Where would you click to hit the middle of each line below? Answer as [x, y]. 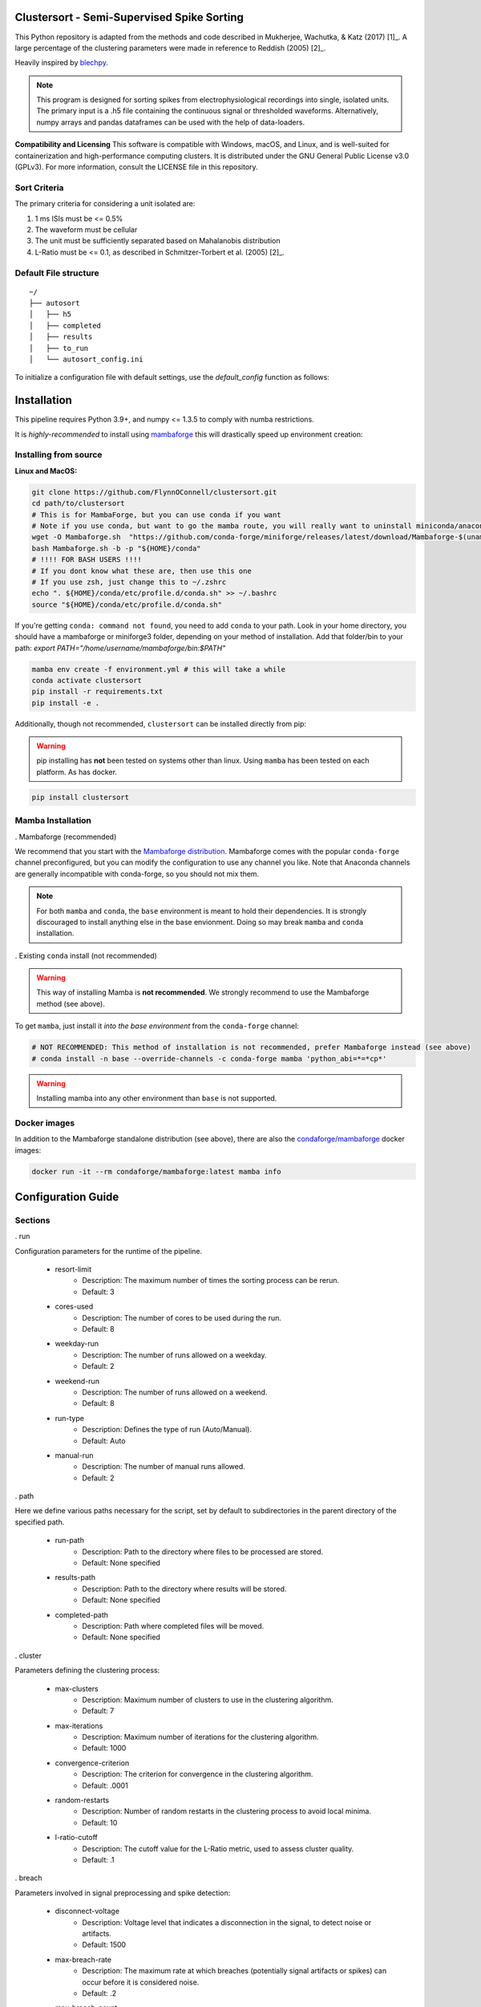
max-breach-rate [83, 1960]
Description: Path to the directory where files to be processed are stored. [203, 1551]
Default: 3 [99, 1292]
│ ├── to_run [59, 348]
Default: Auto [104, 1440]
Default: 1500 [104, 1945]
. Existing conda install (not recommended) [86, 955]
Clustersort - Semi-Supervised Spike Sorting [129, 17]
